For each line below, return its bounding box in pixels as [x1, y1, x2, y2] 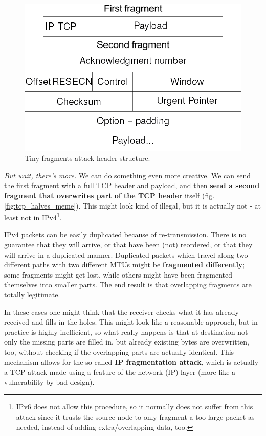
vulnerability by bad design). [4, 376, 95, 387]
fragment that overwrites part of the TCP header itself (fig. [4, 190, 215, 201]
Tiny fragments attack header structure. [25, 153, 150, 164]
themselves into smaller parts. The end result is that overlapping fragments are [4, 279, 252, 290]
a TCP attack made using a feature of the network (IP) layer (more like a [4, 366, 236, 377]
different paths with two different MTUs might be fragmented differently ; [4, 259, 245, 270]
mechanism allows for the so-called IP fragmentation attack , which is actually [4, 356, 259, 367]
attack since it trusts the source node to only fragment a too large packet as [16, 411, 255, 422]
